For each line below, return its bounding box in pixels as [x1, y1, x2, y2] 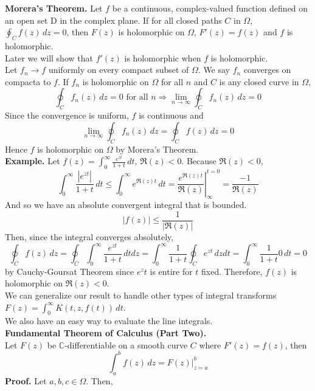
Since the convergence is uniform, [5, 109, 129, 122]
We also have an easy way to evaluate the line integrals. [5, 314, 213, 327]
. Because [181, 154, 216, 167]
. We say [198, 63, 230, 76]
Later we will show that [5, 51, 93, 64]
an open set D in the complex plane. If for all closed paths [5, 13, 222, 26]
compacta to [5, 75, 51, 88]
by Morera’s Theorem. [116, 142, 199, 155]
